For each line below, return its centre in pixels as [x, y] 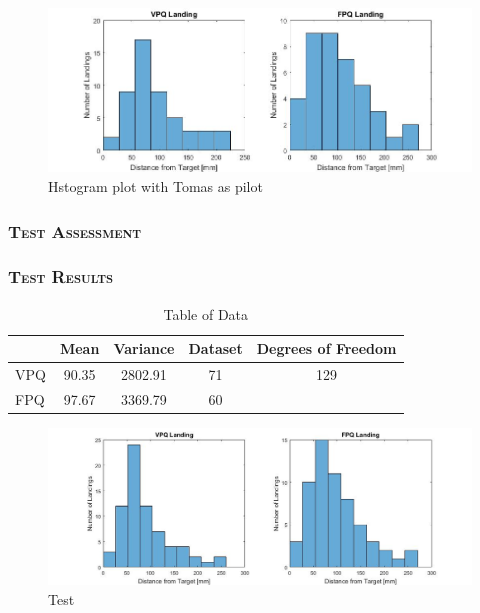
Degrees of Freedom [326, 348]
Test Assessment [75, 230]
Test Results [61, 276]
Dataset [215, 348]
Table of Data [206, 313]
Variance [144, 348]
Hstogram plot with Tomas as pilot [155, 186]
